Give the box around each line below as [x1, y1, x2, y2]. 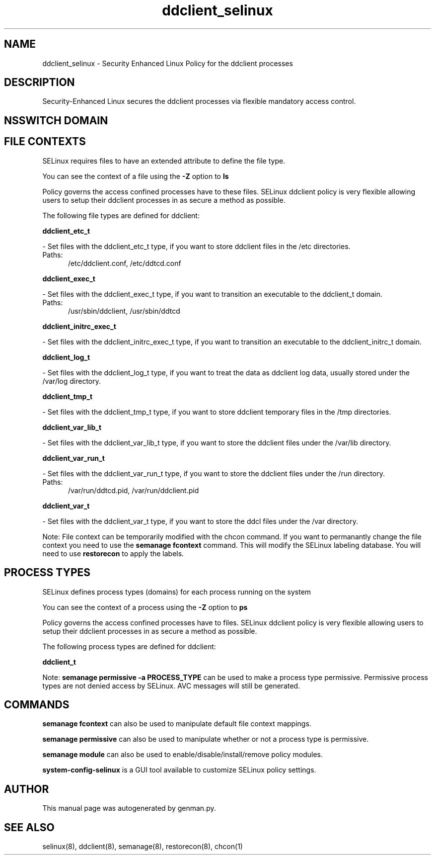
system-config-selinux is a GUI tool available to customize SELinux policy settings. [42, 766, 316, 774]
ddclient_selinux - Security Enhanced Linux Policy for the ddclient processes [42, 59, 293, 68]
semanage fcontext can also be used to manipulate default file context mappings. [42, 719, 311, 728]
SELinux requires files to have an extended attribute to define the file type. [42, 156, 286, 165]
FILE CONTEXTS [4, 135, 86, 148]
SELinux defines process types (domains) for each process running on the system [42, 587, 311, 596]
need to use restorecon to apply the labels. [42, 549, 184, 558]
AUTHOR [4, 782, 49, 795]
